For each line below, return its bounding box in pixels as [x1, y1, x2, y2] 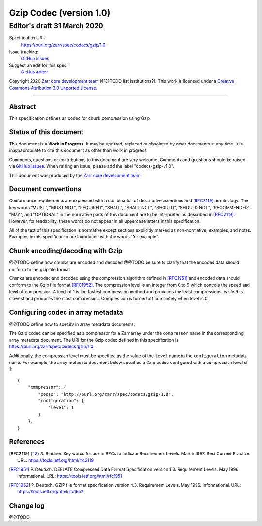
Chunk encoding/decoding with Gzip [9, 247, 123, 255]
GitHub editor [21, 69, 48, 75]
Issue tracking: [9, 49, 39, 54]
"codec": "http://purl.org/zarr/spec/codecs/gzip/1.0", [38, 391, 174, 397]
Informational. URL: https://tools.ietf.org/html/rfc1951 [17, 473, 122, 479]
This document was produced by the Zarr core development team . [9, 172, 142, 178]
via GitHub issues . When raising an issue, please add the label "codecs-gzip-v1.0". [9, 163, 175, 169]
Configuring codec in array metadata [9, 308, 123, 317]
